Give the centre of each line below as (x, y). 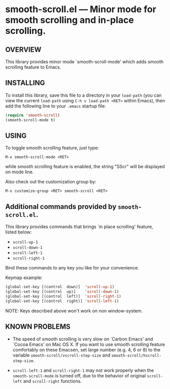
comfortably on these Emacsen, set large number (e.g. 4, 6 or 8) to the (87, 349)
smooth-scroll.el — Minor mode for (81, 9)
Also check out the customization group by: (51, 182)
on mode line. (20, 172)
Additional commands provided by (61, 206)
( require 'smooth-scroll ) (32, 115)
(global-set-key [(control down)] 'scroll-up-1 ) (60, 287)
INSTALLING (25, 83)
